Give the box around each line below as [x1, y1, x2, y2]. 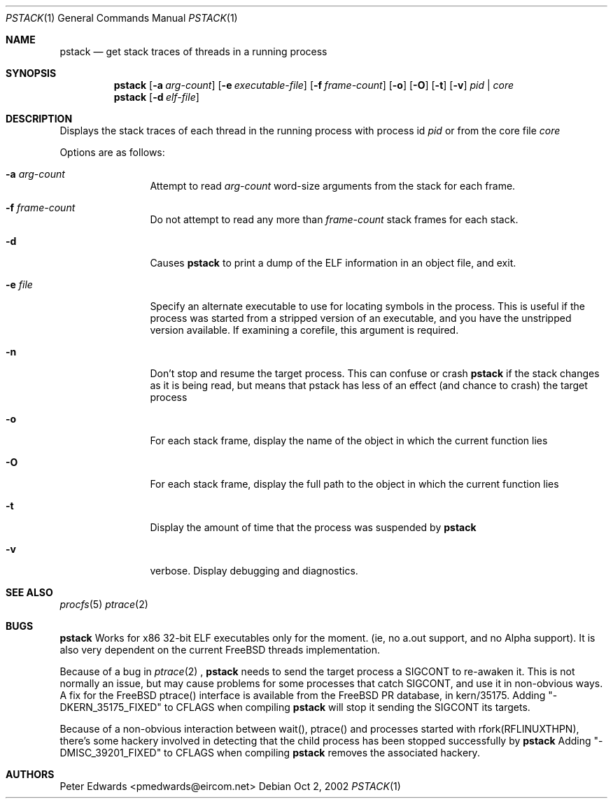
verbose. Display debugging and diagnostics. [150, 565, 358, 577]
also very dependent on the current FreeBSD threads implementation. [59, 644, 381, 656]
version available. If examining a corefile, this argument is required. [150, 324, 459, 336]
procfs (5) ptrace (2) [59, 598, 148, 610]
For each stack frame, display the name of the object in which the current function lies [150, 435, 548, 446]
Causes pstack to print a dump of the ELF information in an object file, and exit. [150, 257, 516, 269]
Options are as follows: [59, 146, 165, 158]
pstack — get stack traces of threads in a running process [59, 45, 327, 57]
